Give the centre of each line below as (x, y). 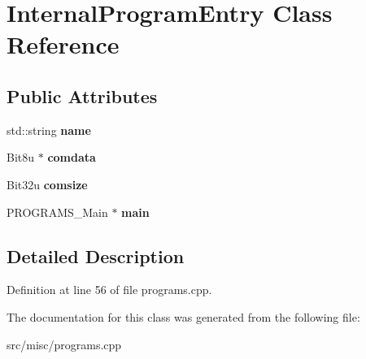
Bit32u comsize (47, 184)
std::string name (49, 130)
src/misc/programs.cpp (64, 344)
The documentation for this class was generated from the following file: (183, 316)
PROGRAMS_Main (57, 212)
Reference (63, 44)
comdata (72, 157)
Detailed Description (96, 255)
